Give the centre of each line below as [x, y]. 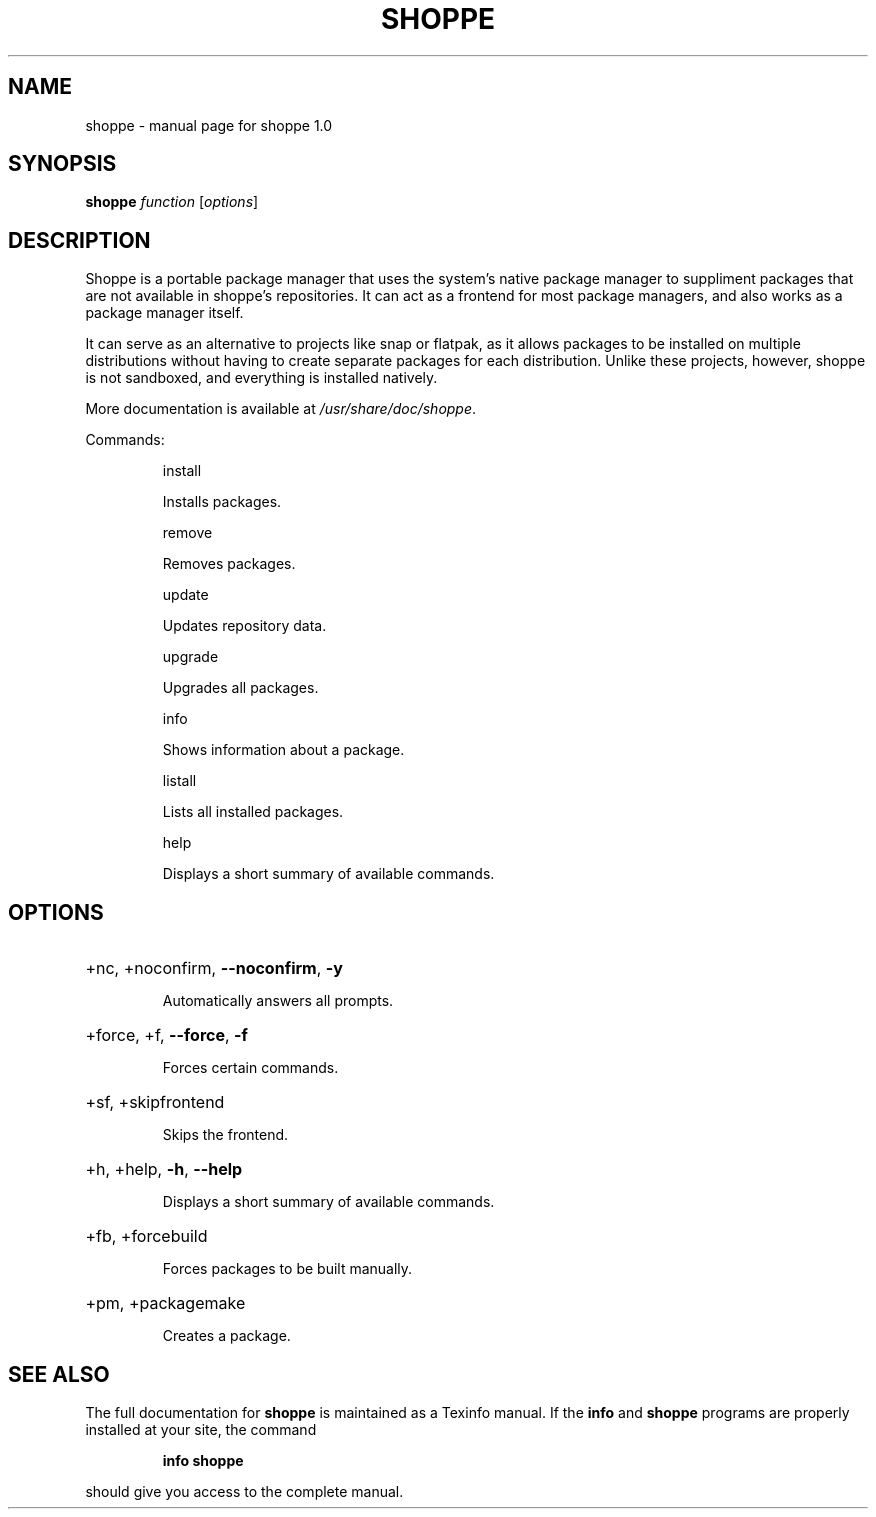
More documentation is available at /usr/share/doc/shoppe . [281, 409]
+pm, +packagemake [165, 1303]
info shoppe [203, 1460]
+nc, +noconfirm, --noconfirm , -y [214, 968]
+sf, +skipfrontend [155, 1102]
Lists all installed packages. [253, 812]
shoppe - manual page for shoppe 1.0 [209, 125]
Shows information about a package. [283, 750]
